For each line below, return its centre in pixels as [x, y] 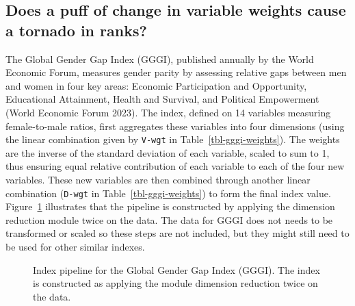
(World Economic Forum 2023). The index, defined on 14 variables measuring [168, 112]
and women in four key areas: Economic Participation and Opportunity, [156, 85]
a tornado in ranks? [76, 30]
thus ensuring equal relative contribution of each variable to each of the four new [175, 166]
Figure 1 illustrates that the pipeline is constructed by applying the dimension [170, 206]
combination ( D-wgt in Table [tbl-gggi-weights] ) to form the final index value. [168, 193]
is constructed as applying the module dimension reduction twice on [175, 283]
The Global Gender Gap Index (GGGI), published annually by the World [160, 59]
